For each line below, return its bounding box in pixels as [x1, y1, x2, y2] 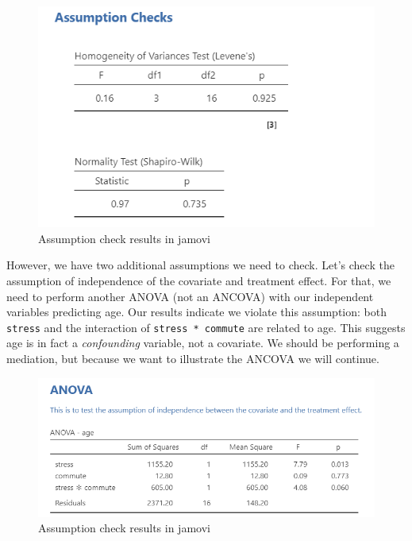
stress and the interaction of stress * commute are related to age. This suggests [6, 319, 406, 335]
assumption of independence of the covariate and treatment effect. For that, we [6, 272, 391, 288]
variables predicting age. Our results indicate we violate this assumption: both [6, 303, 387, 320]
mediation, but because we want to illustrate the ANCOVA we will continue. [6, 350, 379, 367]
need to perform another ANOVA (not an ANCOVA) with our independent [6, 288, 374, 304]
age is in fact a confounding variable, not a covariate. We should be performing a [6, 334, 399, 351]
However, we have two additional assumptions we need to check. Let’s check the [6, 257, 395, 273]
